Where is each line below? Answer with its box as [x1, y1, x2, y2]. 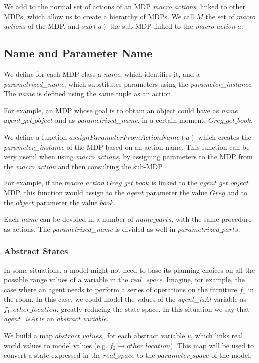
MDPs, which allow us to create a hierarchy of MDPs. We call [4, 11, 194, 21]
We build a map [4, 330, 53, 341]
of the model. [211, 350, 252, 360]
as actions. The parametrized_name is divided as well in [4, 223, 176, 234]
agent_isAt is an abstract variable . [4, 313, 109, 324]
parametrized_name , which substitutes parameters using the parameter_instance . [4, 78, 253, 89]
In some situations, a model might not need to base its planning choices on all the [4, 264, 255, 275]
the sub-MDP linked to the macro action [110, 21, 235, 31]
